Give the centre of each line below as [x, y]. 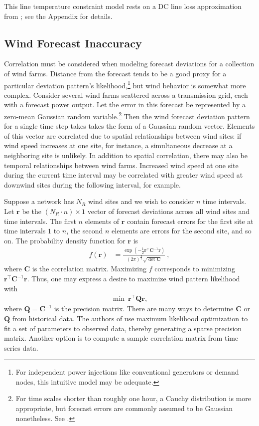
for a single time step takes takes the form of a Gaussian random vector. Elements [129, 126]
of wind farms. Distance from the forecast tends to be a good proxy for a [115, 73]
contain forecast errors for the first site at [190, 221]
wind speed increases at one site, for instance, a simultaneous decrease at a [118, 145]
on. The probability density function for [65, 240]
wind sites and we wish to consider [141, 201]
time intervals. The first [40, 221]
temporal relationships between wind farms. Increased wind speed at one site [121, 165]
